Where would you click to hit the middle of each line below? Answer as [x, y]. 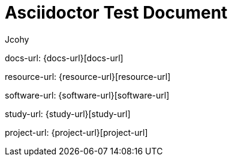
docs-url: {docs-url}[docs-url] [64, 58]
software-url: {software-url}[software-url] [87, 95]
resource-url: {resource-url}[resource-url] [88, 76]
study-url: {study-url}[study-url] [68, 114]
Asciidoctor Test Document [116, 13]
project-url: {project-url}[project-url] [76, 132]
